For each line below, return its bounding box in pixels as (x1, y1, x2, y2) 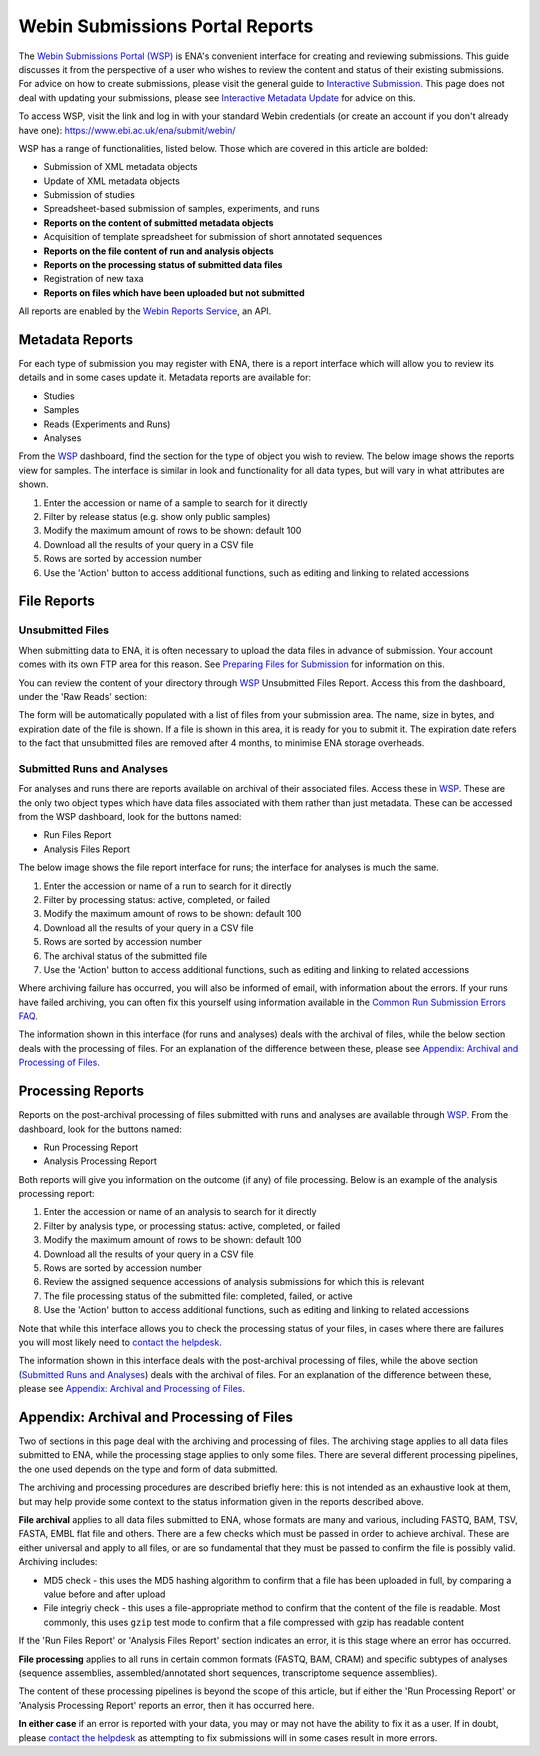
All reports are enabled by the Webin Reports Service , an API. (18, 305, 272, 317)
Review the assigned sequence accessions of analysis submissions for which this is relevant (43, 1276, 425, 1288)
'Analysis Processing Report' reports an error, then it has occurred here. (18, 1699, 315, 1711)
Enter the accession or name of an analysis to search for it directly (43, 1206, 317, 1218)
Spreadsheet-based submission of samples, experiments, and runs (43, 203, 320, 215)
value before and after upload (43, 1588, 166, 1600)
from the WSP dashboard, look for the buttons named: (18, 810, 242, 822)
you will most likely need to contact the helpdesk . (18, 1336, 222, 1348)
